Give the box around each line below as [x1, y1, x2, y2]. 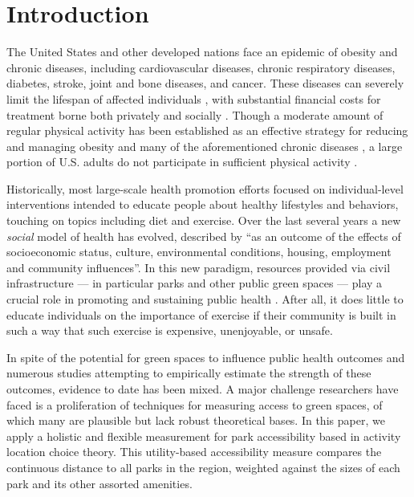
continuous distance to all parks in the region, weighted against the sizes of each [6, 458, 400, 475]
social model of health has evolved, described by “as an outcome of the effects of [6, 227, 401, 244]
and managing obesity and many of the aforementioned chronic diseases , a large [6, 137, 403, 154]
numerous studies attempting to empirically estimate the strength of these [6, 365, 371, 381]
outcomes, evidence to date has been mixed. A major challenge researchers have [6, 381, 399, 397]
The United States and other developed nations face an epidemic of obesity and [6, 43, 398, 60]
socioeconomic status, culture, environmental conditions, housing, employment [6, 243, 392, 260]
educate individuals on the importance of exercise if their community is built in [6, 306, 396, 323]
